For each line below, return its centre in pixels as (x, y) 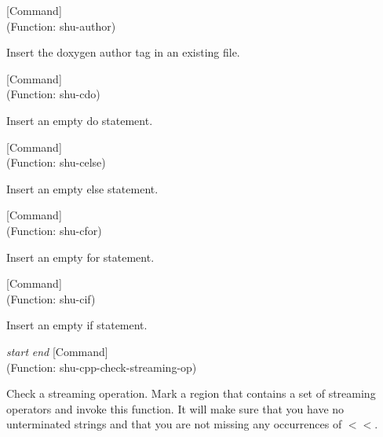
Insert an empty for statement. (80, 257)
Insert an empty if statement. (77, 325)
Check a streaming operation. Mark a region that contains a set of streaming (191, 393)
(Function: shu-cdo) (53, 94)
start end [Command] (57, 351)
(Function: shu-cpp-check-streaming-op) (102, 367)
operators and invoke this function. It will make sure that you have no (175, 408)
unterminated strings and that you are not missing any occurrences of (174, 424)
